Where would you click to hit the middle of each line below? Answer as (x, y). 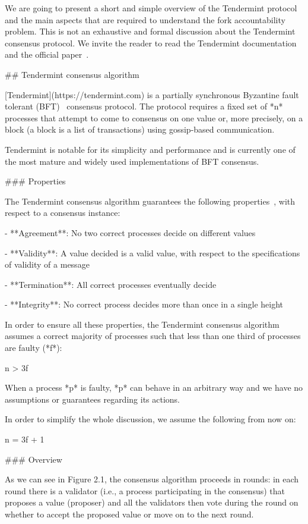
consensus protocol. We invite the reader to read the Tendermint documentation (151, 43)
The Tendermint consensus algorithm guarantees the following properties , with (150, 201)
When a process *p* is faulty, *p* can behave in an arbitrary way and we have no (154, 387)
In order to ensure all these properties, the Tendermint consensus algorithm (142, 324)
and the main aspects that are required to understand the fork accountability (145, 19)
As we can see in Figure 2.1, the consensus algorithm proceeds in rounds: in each (152, 479)
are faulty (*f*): (34, 348)
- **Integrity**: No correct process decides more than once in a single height (144, 304)
